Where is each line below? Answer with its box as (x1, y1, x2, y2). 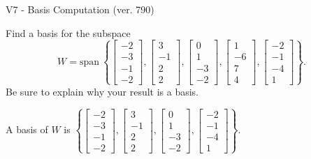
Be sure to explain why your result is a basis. (6, 84, 199, 98)
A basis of (6, 122, 48, 137)
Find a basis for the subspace (6, 25, 131, 40)
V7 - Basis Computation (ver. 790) (6, 2, 154, 16)
